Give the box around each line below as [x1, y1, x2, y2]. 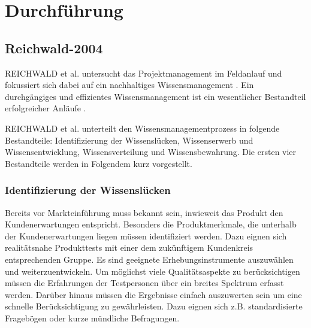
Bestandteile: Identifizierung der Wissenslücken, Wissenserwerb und [5, 133, 253, 146]
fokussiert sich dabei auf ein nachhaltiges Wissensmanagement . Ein [5, 78, 254, 91]
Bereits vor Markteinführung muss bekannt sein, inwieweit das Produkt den [5, 206, 283, 218]
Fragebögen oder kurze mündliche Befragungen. [5, 311, 180, 324]
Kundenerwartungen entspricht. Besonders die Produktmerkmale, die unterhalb [5, 218, 297, 230]
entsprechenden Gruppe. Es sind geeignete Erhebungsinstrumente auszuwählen [5, 253, 294, 265]
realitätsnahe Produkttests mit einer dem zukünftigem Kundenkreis [5, 241, 253, 254]
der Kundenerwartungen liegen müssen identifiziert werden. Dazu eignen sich [5, 229, 287, 242]
